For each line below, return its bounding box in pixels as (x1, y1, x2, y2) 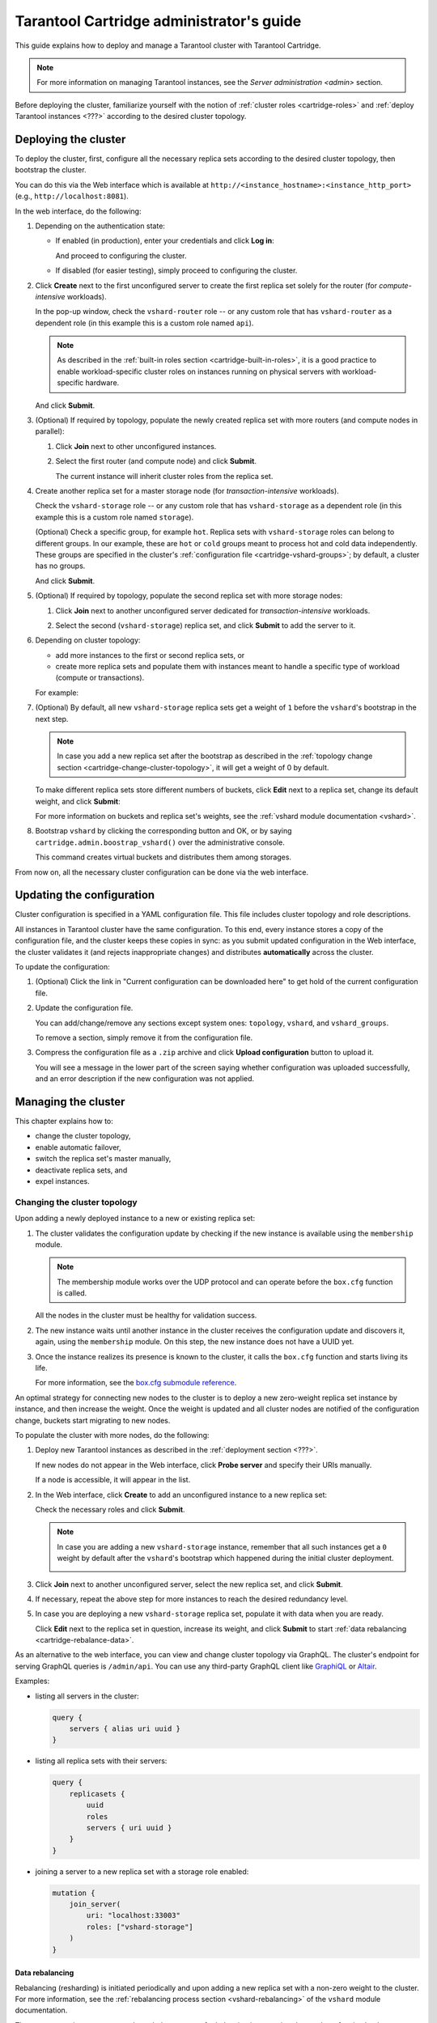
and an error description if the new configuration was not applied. (35, 1074, 255, 1084)
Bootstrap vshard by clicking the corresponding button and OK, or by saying (35, 826, 292, 836)
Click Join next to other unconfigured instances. (55, 441, 217, 451)
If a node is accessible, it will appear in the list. (35, 1475, 191, 1485)
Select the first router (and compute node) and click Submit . (55, 456, 257, 466)
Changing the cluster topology (15, 1196, 138, 1207)
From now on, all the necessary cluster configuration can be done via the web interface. (15, 867, 309, 877)
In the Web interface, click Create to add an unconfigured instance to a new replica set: (35, 1490, 328, 1499)
